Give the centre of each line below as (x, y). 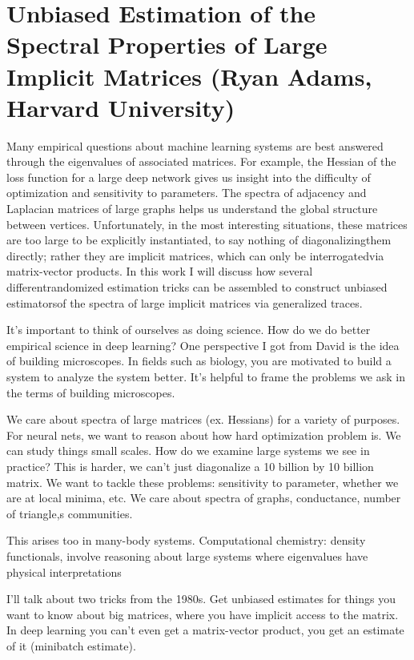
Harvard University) (121, 107)
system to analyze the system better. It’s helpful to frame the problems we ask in (206, 376)
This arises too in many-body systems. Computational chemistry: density (186, 540)
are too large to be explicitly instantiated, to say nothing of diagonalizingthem (199, 240)
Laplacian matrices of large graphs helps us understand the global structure (192, 209)
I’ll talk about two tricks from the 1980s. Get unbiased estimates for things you (201, 599)
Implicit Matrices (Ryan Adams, (189, 76)
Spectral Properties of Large (167, 44)
